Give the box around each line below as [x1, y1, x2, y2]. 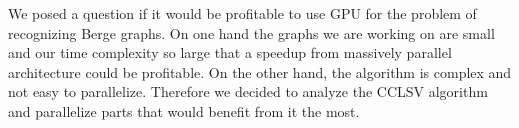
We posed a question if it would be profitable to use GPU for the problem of [8, 3, 477, 23]
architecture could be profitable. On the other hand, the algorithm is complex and [8, 61, 512, 82]
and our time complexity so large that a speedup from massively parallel [8, 42, 452, 63]
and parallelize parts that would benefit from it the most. [8, 100, 360, 121]
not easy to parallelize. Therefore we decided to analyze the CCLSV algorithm [8, 81, 488, 102]
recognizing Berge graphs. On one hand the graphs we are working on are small [8, 22, 495, 43]
